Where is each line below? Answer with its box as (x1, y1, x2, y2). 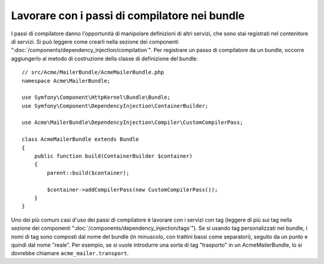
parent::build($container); (47, 169, 130, 176)
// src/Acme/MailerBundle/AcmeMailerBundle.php (22, 69, 164, 76)
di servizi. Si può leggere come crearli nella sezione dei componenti (11, 38, 179, 45)
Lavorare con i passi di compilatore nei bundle (11, 9, 245, 22)
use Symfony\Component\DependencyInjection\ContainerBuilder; (22, 102, 209, 109)
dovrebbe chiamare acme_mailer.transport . (11, 250, 129, 257)
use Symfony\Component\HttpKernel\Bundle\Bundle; (22, 94, 171, 101)
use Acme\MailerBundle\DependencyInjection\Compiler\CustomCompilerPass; (22, 119, 244, 126)
